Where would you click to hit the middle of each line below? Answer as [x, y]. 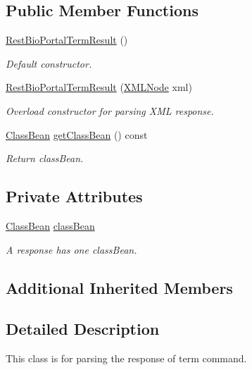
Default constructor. [49, 63]
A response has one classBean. [71, 249]
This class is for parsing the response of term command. [126, 358]
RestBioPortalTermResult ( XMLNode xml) [99, 87]
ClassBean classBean [50, 225]
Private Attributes [74, 196]
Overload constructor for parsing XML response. [110, 110]
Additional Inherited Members [119, 287]
